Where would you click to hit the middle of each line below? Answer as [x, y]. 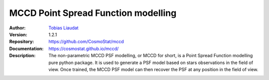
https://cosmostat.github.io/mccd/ [84, 48]
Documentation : [26, 48]
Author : [17, 28]
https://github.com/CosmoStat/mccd [86, 42]
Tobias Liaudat [64, 28]
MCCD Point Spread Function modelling [93, 13]
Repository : [22, 42]
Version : [18, 34]
